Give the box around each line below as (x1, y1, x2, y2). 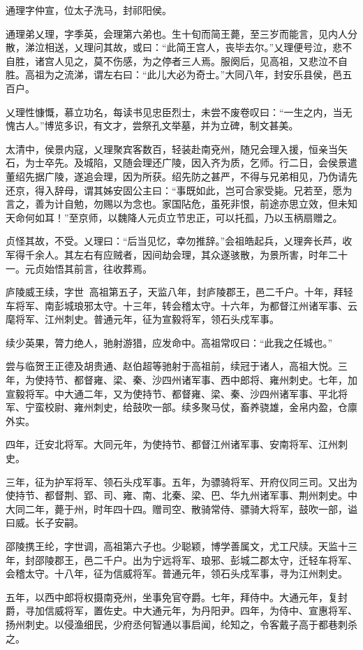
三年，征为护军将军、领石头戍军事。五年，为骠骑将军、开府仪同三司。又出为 (6, 474, 357, 489)
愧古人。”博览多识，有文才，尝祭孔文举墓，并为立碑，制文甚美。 (6, 118, 299, 133)
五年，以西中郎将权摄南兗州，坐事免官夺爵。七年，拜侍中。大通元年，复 (6, 589, 338, 604)
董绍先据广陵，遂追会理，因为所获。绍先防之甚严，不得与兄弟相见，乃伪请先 (6, 168, 357, 183)
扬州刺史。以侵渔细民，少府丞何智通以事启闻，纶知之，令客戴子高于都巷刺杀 (6, 616, 357, 631)
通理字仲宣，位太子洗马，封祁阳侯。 (6, 3, 172, 17)
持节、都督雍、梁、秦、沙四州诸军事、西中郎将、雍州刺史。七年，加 (44, 373, 357, 387)
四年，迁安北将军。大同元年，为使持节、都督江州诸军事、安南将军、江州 (6, 437, 338, 452)
